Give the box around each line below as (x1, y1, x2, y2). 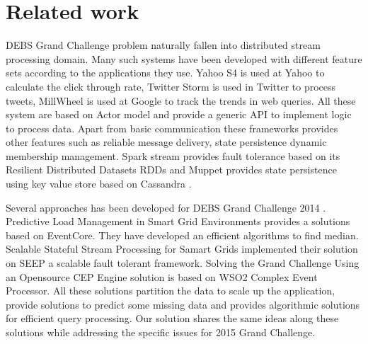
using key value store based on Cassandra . (6, 176, 192, 191)
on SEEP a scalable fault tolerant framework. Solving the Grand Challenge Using (6, 256, 360, 270)
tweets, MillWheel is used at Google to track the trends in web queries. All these (6, 93, 356, 108)
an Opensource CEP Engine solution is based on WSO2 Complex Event (6, 269, 318, 284)
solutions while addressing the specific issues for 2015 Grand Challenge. (6, 325, 316, 339)
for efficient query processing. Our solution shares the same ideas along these (6, 311, 339, 326)
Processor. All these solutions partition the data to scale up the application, (6, 283, 335, 298)
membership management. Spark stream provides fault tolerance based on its (6, 148, 340, 163)
